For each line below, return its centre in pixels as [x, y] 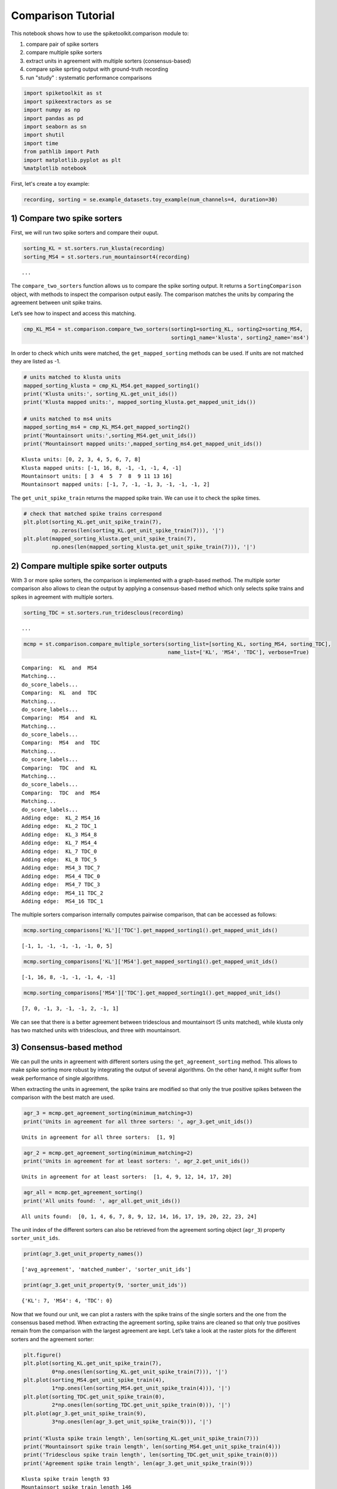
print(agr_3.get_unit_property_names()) [83, 1254]
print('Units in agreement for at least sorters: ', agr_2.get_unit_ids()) [137, 1161]
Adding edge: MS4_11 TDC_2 [63, 893]
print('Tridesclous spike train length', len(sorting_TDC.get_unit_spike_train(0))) [151, 1455]
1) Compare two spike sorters [66, 218]
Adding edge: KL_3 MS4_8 [60, 834]
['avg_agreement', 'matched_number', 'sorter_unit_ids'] [107, 1270]
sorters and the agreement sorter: [53, 1339]
